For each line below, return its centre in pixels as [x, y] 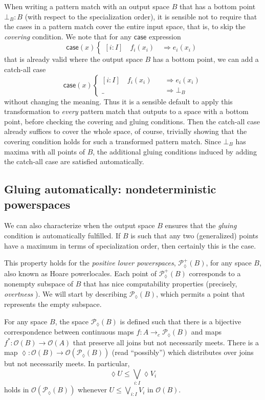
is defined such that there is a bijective [181, 321]
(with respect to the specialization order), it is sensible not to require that [141, 16]
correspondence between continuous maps [69, 332]
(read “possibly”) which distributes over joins [183, 352]
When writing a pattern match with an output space [87, 6]
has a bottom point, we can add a [206, 59]
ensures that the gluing [201, 225]
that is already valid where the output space [73, 59]
